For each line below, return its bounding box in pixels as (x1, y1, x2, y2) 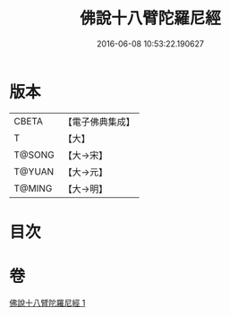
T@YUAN (13, 165, 55, 177)
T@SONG (13, 149, 55, 161)
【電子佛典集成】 (63, 115, 136, 128)
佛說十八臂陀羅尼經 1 (9, 297, 86, 308)
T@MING (13, 182, 53, 194)
